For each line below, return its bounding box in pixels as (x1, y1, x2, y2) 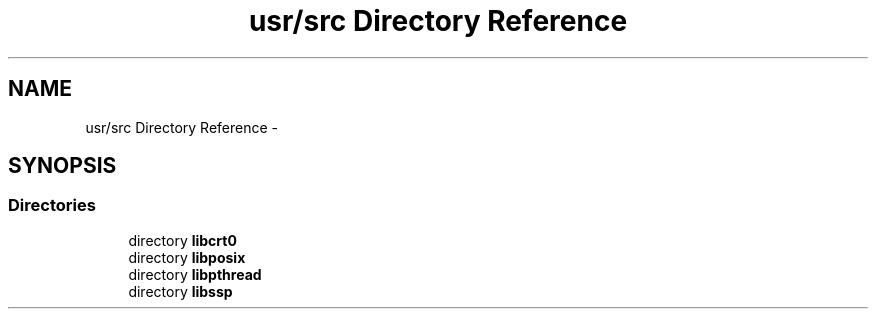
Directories (8, 195, 96, 216)
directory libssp (128, 282, 233, 300)
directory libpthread (128, 265, 262, 283)
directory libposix (128, 248, 246, 266)
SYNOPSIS (8, 153, 117, 179)
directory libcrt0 (128, 231, 237, 249)
